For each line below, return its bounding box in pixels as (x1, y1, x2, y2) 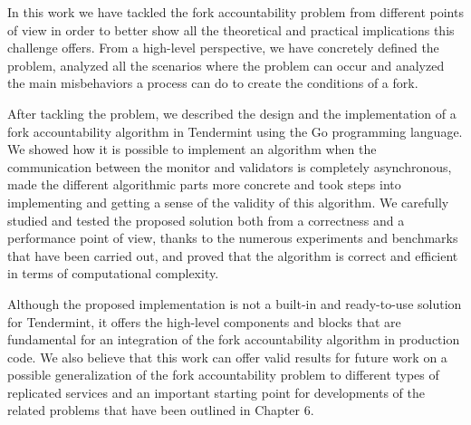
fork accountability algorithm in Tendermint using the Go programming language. (7, 121, 463, 140)
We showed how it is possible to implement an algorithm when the (7, 140, 377, 159)
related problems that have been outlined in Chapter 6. (7, 401, 314, 420)
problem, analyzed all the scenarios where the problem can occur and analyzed (7, 55, 445, 74)
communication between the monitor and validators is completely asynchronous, (7, 157, 452, 176)
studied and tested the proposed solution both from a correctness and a (7, 210, 405, 229)
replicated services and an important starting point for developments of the (7, 382, 425, 401)
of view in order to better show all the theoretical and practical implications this (7, 20, 455, 39)
